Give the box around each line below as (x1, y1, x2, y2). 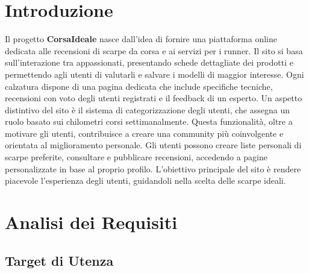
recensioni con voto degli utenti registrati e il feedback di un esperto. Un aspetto (5, 92, 302, 104)
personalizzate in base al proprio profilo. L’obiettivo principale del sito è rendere (5, 162, 301, 175)
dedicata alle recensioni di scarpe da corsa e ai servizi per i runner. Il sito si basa (5, 44, 303, 57)
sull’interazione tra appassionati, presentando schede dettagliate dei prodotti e (5, 56, 293, 69)
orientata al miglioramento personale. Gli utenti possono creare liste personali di (5, 139, 302, 151)
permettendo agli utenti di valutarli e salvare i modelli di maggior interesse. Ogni (5, 67, 304, 80)
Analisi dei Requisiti (5, 210, 178, 234)
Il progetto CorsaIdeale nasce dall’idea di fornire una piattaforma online (5, 33, 277, 45)
